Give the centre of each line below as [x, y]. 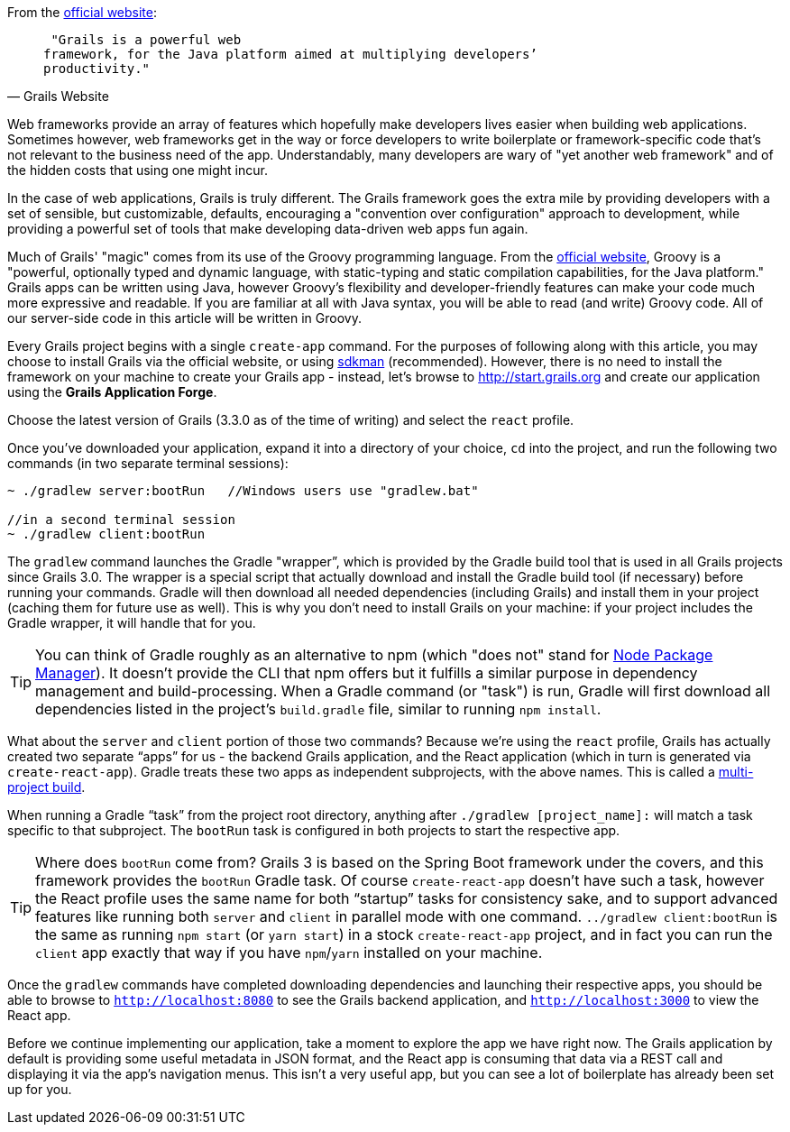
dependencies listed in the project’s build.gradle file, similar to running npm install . [318, 709]
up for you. [40, 1089]
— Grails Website [58, 96]
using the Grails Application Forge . [112, 392]
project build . [46, 787]
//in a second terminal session [121, 520]
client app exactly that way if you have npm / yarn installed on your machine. [289, 953]
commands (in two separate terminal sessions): [148, 463]
